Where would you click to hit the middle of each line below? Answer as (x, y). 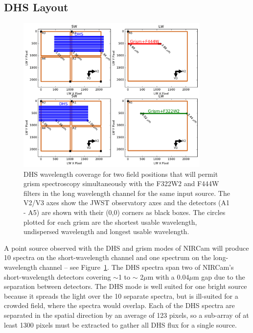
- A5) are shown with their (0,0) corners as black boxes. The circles (125, 212)
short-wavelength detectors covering (57, 276)
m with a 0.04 (168, 276)
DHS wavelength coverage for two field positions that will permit (121, 174)
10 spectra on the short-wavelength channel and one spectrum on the (108, 257)
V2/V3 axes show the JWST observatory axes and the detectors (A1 (127, 202)
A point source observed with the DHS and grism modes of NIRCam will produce (126, 248)
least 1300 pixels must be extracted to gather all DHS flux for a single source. (120, 324)
